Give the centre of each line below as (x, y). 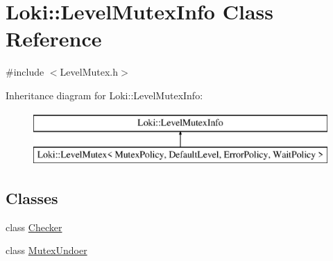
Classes (32, 198)
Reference (54, 39)
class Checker (34, 227)
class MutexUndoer (46, 250)
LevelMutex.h (89, 72)
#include (25, 72)
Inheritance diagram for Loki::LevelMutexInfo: (104, 95)
